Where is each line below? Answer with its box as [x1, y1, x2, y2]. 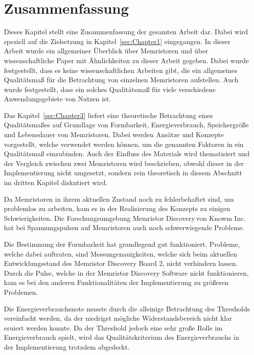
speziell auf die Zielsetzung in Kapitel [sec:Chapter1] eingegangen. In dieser [4, 36, 231, 46]
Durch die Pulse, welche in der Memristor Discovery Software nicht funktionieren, [4, 267, 249, 278]
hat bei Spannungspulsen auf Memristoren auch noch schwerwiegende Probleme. [4, 222, 245, 233]
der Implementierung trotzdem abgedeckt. [4, 341, 130, 352]
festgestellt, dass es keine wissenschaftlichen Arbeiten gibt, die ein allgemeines [4, 65, 237, 75]
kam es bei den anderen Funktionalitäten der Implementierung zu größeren [4, 277, 229, 287]
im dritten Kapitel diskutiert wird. [4, 177, 108, 188]
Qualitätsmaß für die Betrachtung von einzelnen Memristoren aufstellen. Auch [4, 74, 239, 85]
